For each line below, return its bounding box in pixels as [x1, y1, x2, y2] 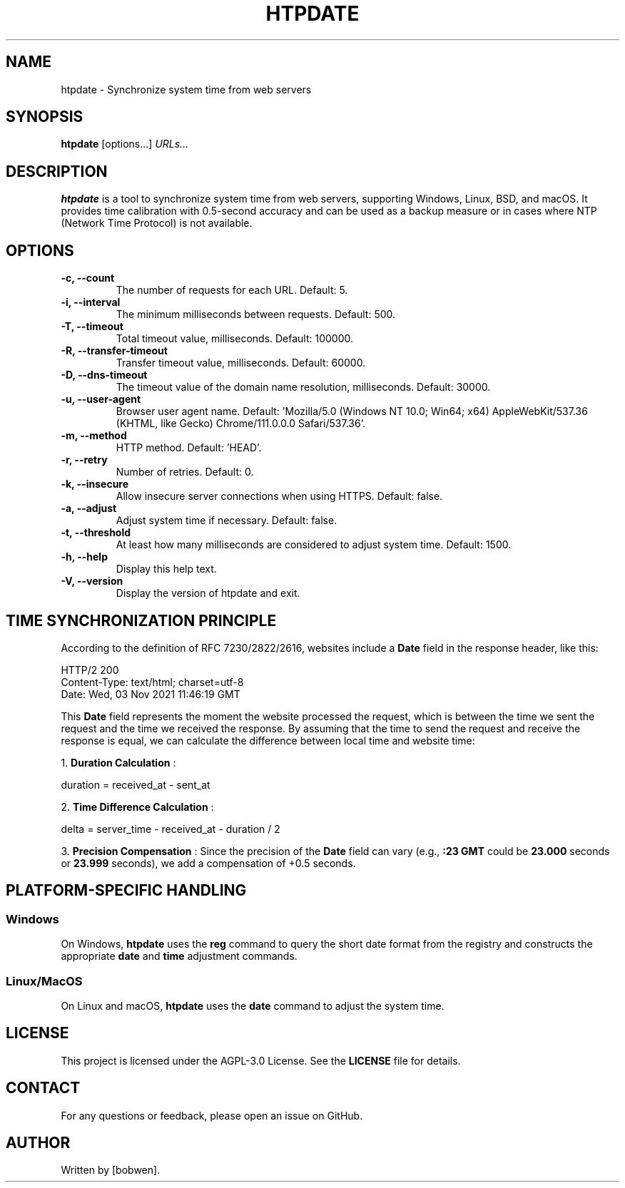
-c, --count [61, 272, 115, 285]
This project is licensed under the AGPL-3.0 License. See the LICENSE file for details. [61, 1054, 461, 1067]
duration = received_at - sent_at [61, 778, 210, 791]
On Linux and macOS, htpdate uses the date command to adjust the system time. [61, 999, 444, 1012]
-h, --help [61, 551, 108, 563]
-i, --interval [61, 296, 121, 309]
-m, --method [61, 429, 127, 442]
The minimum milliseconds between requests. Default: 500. [116, 308, 396, 321]
